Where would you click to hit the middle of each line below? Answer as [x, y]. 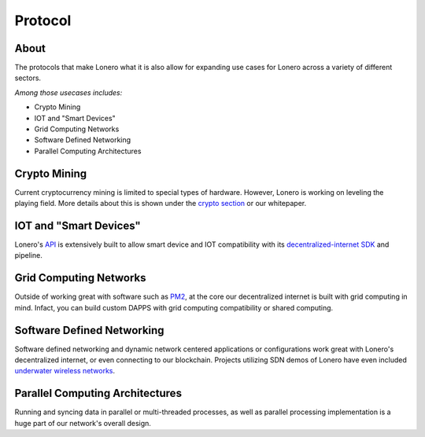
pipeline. [28, 255]
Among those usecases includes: [68, 92]
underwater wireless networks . [65, 371]
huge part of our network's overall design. [83, 423]
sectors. [28, 78]
